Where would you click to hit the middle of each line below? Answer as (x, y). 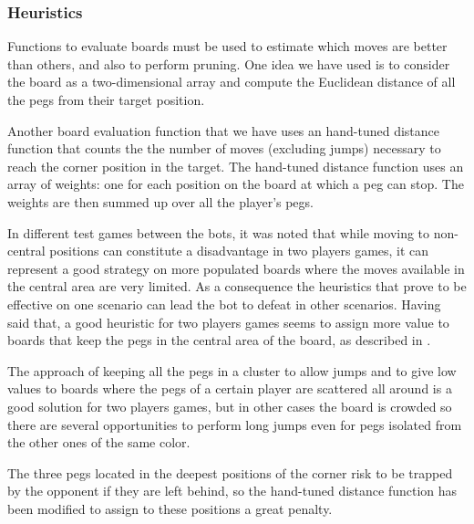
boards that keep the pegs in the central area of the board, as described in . (219, 340)
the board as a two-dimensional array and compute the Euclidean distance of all (232, 82)
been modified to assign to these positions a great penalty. (170, 508)
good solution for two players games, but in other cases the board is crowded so (230, 406)
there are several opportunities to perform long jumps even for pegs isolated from (235, 424)
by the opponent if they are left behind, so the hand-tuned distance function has (232, 491)
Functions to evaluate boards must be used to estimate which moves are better (227, 46)
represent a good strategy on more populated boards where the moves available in (236, 268)
